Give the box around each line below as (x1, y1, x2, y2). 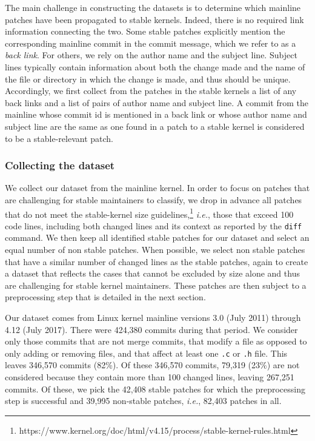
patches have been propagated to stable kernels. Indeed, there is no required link (5, 13, 304, 25)
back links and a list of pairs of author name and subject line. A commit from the (5, 96, 308, 109)
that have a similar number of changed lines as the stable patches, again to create (5, 255, 308, 268)
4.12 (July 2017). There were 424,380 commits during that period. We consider (5, 323, 298, 335)
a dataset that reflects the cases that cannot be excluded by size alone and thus (5, 267, 300, 280)
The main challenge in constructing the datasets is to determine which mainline (5, 1, 301, 13)
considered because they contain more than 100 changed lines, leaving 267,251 (5, 371, 294, 383)
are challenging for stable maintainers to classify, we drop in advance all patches (5, 193, 302, 206)
